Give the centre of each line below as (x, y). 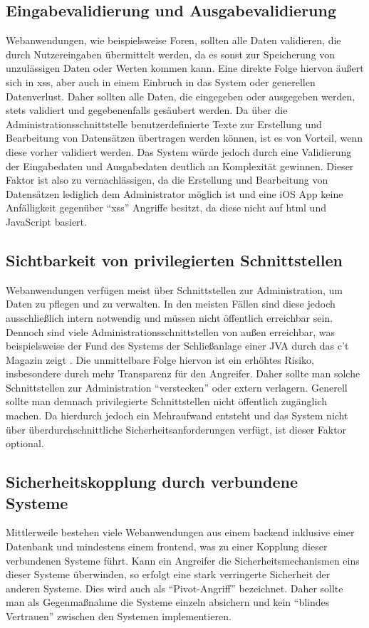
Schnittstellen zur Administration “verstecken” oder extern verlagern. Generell (177, 387)
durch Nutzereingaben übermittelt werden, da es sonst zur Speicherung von (171, 54)
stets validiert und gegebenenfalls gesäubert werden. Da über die (147, 110)
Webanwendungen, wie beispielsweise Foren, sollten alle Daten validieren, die (173, 40)
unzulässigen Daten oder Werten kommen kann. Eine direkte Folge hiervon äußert (185, 68)
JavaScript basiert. (46, 221)
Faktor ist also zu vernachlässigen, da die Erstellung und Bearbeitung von (167, 180)
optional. (25, 443)
